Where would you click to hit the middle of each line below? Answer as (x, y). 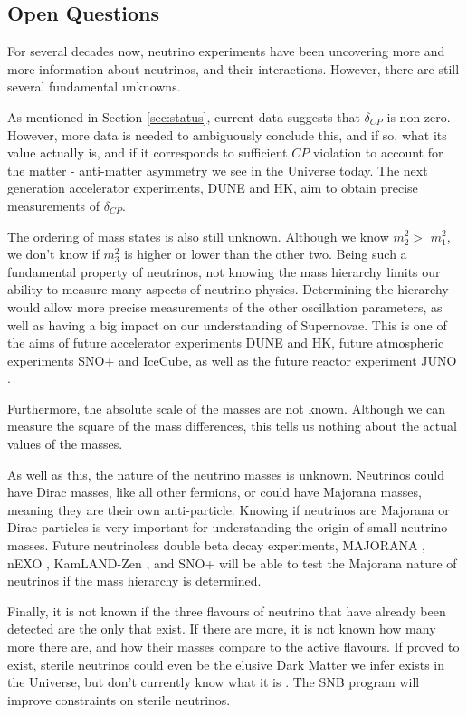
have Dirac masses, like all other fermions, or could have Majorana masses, (214, 492)
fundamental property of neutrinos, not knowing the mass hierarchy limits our (224, 271)
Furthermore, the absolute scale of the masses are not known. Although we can (227, 408)
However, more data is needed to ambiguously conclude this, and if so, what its (227, 134)
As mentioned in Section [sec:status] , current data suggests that (184, 116)
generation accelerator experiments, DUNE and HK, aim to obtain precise (213, 188)
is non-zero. (419, 116)
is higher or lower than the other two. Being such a (266, 254)
